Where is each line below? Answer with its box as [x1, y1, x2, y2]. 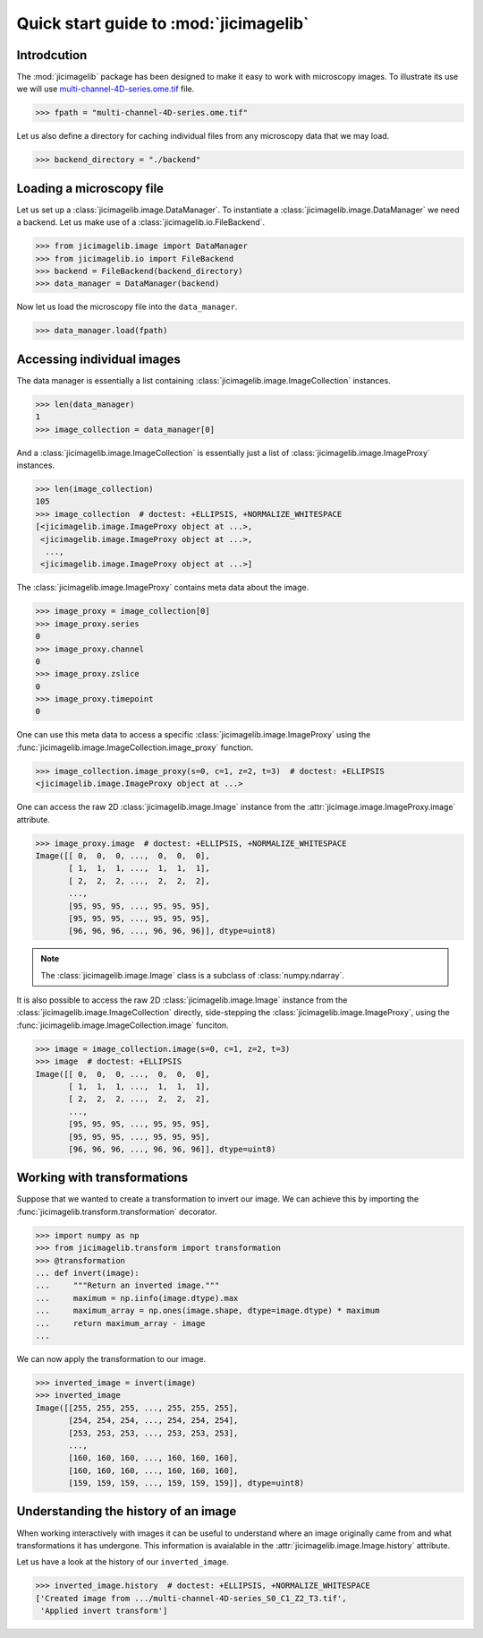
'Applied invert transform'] [40, 1606, 168, 1616]
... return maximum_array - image [35, 1318, 206, 1328]
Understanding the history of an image [16, 1504, 237, 1519]
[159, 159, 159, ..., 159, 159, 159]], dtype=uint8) [68, 1479, 305, 1488]
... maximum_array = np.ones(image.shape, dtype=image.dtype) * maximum [35, 1306, 380, 1316]
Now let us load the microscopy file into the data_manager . [16, 301, 238, 313]
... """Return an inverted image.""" [35, 1280, 220, 1290]
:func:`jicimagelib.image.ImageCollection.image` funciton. [16, 1020, 229, 1030]
